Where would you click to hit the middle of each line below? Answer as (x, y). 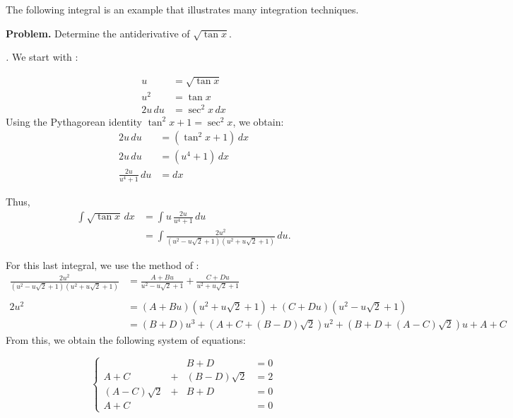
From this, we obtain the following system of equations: (126, 339)
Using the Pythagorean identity (74, 121)
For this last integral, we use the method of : (102, 264)
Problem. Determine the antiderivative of (98, 33)
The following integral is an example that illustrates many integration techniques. (182, 9)
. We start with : (42, 57)
